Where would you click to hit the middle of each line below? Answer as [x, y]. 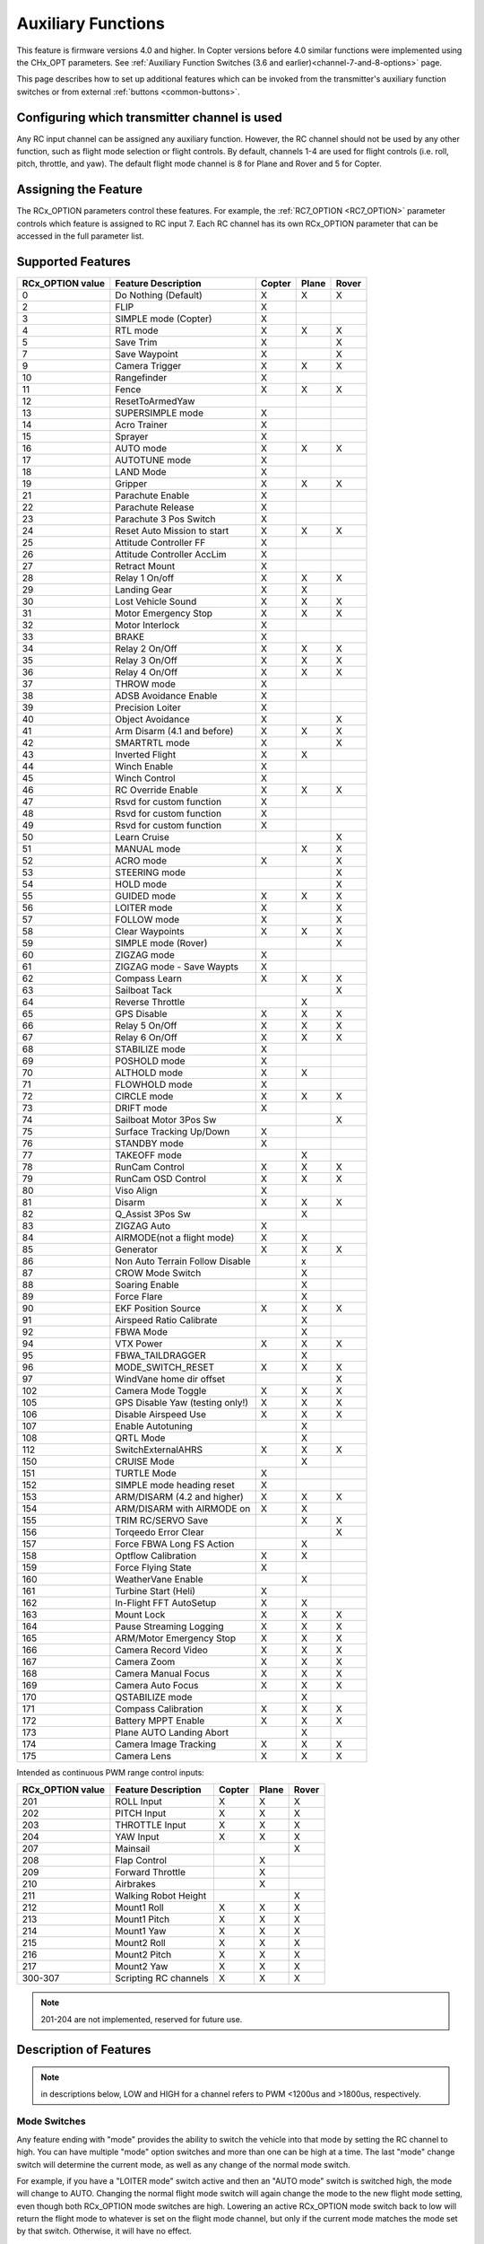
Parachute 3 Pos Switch [165, 519]
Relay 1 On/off [145, 578]
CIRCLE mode [144, 1096]
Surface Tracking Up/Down [173, 1131]
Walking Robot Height [161, 1896]
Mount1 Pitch [143, 1919]
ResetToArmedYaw [155, 401]
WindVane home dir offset [170, 1379]
